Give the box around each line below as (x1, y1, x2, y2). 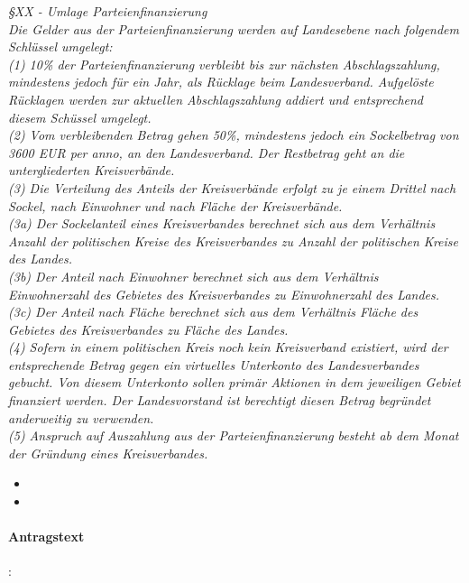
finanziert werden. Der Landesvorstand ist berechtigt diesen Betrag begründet (8, 391, 431, 410)
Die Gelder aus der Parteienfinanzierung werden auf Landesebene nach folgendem (8, 19, 460, 38)
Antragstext (8, 527, 85, 546)
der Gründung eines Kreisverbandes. (8, 443, 208, 462)
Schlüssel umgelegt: (8, 37, 113, 56)
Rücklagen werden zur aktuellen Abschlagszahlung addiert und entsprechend (8, 89, 424, 108)
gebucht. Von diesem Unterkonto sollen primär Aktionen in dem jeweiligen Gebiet (8, 373, 461, 392)
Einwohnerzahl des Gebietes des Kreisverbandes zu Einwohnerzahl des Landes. (8, 284, 440, 303)
